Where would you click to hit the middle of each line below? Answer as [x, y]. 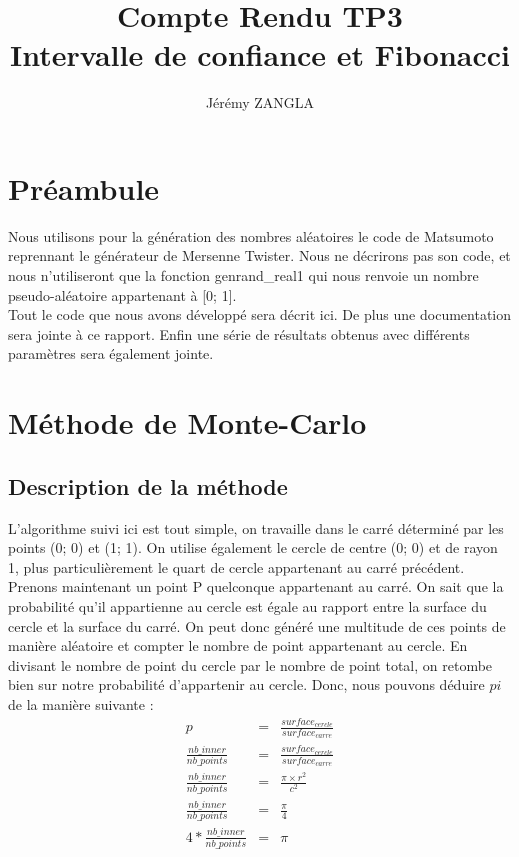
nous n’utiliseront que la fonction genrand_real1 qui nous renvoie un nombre [243, 275]
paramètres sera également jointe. [111, 353]
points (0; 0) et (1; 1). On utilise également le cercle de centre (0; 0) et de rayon [253, 547]
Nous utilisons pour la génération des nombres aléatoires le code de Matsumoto [251, 235]
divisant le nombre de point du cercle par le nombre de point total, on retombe [250, 664]
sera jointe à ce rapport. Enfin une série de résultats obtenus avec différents [239, 333]
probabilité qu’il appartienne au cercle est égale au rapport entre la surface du [247, 605]
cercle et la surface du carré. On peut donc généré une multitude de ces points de [257, 625]
